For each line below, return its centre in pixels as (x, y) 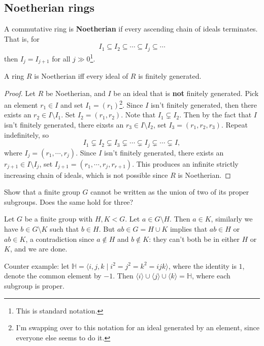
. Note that (138, 115)
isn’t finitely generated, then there (204, 104)
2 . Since (131, 104)
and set (72, 104)
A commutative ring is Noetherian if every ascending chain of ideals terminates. (131, 29)
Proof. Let (20, 93)
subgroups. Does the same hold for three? (69, 201)
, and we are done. (39, 249)
